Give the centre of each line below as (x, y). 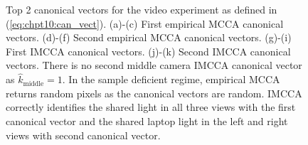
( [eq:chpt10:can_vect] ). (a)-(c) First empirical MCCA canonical (145, 23)
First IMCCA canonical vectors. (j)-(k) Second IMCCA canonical (148, 51)
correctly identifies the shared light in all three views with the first (151, 107)
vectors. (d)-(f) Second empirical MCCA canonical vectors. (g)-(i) (149, 37)
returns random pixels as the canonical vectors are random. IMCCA (154, 93)
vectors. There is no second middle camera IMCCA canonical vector (154, 65)
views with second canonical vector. (83, 135)
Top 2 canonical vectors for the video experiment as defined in (142, 9)
